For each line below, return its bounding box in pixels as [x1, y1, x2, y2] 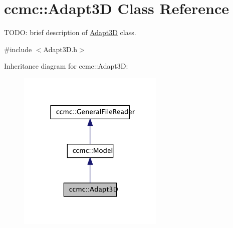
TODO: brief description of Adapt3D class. [4, 27, 136, 38]
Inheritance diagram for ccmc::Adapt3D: [4, 61, 128, 71]
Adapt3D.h [43, 44, 78, 54]
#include [4, 44, 32, 54]
